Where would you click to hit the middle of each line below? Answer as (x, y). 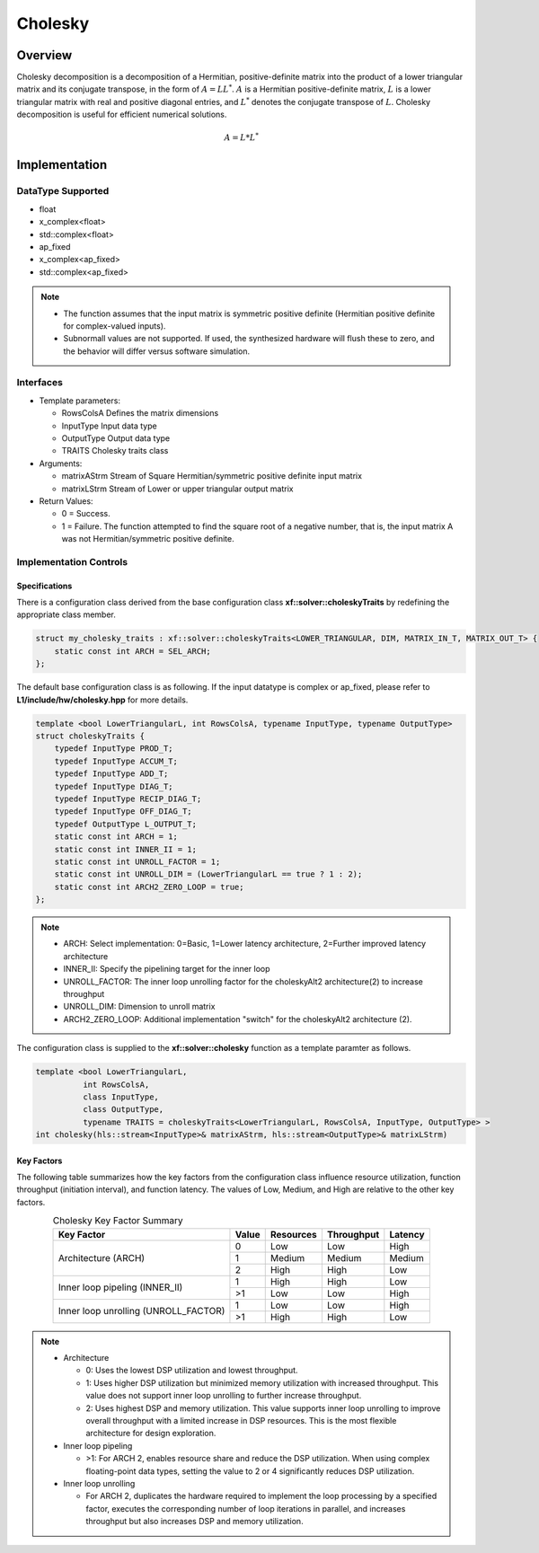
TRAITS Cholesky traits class (115, 451)
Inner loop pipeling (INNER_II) (120, 1287)
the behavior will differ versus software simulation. (157, 351)
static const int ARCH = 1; (116, 837)
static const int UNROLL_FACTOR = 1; (137, 861)
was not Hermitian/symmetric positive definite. (148, 539)
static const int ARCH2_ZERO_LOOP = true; (149, 887)
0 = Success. (86, 514)
